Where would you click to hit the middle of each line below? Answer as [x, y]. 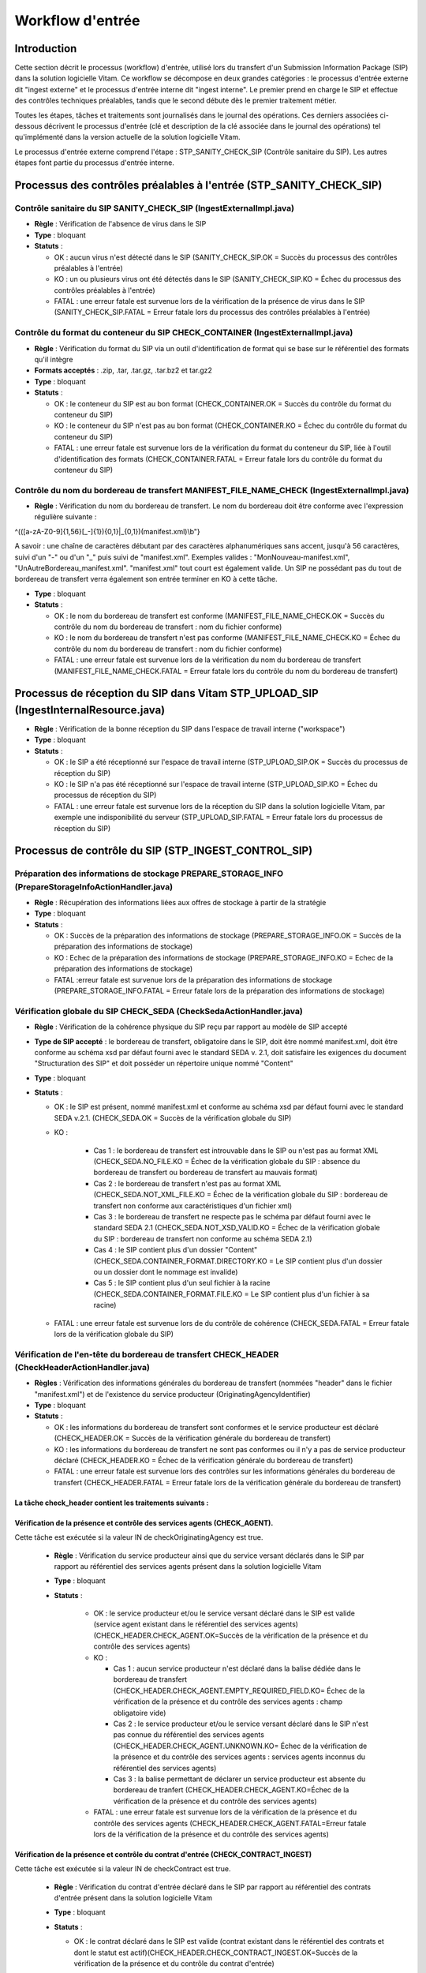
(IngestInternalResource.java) [90, 710]
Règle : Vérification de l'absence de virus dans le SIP [120, 224]
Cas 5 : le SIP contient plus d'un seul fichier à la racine [182, 1283]
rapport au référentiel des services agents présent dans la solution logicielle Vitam [188, 1566]
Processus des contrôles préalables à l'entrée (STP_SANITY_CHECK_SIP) [198, 185]
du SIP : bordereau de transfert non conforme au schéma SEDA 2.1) [203, 1238]
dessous [28, 126]
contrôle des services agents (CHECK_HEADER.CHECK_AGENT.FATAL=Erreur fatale [230, 1823]
